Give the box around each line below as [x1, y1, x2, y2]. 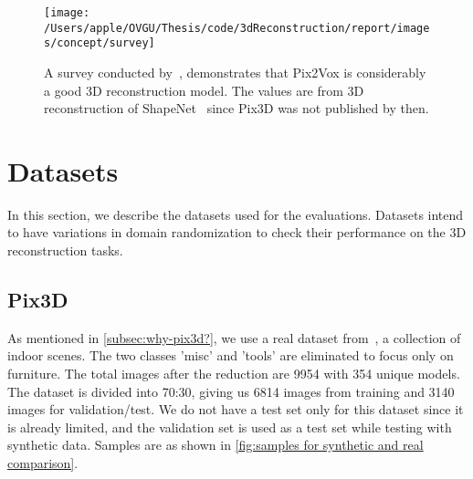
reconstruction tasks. [7, 241, 123, 260]
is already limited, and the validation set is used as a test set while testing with [7, 417, 452, 436]
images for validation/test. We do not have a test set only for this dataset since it [7, 400, 464, 419]
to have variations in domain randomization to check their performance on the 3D [7, 223, 467, 242]
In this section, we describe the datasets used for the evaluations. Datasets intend [7, 204, 464, 224]
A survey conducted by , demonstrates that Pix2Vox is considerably [44, 62, 426, 81]
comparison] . [7, 453, 79, 473]
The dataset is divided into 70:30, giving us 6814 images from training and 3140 [7, 381, 455, 401]
